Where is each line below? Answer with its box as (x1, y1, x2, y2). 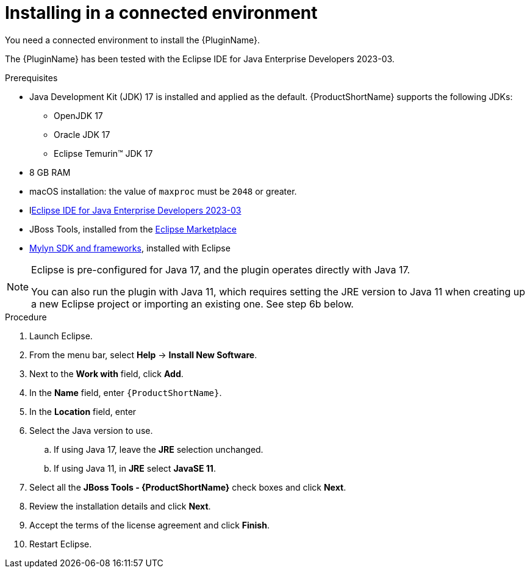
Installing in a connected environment (5, 2, 318, 23)
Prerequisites (5, 72, 58, 83)
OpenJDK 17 (54, 110, 103, 121)
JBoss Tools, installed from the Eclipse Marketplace (29, 223, 237, 234)
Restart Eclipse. (29, 538, 92, 549)
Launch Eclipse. (29, 330, 93, 341)
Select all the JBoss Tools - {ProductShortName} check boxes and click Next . (29, 481, 346, 492)
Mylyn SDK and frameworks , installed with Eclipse (29, 242, 231, 253)
